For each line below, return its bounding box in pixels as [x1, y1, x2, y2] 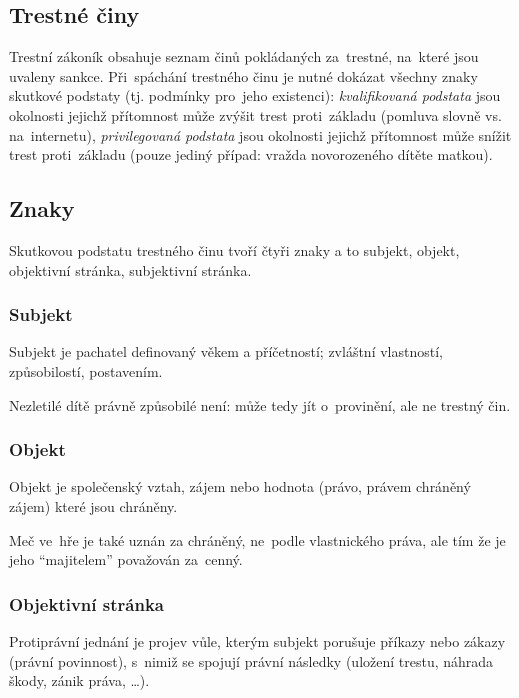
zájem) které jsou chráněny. [9, 495, 178, 516]
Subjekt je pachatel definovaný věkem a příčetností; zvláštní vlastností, [9, 341, 443, 362]
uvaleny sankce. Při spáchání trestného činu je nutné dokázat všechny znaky [9, 65, 478, 86]
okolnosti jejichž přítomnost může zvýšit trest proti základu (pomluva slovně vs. [9, 104, 502, 125]
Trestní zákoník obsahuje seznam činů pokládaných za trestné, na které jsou [9, 46, 479, 67]
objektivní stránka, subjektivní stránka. [9, 259, 252, 280]
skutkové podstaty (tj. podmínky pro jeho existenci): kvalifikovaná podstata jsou [9, 85, 501, 106]
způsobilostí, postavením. [9, 360, 163, 381]
